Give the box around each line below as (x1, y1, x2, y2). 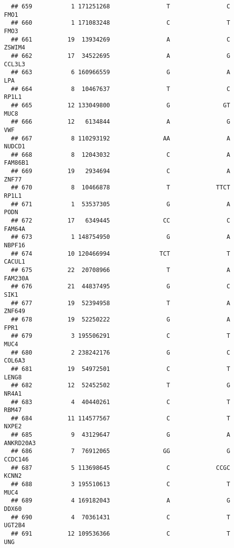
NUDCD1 (4, 143, 25, 150)
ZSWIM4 (4, 44, 25, 51)
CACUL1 (4, 258, 25, 266)
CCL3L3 (4, 60, 25, 68)
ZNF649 (4, 308, 25, 315)
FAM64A (4, 225, 25, 232)
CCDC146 (4, 456, 29, 463)
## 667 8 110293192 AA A (11, 135, 231, 142)
